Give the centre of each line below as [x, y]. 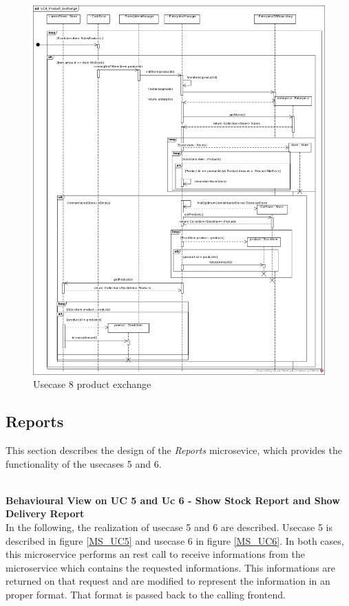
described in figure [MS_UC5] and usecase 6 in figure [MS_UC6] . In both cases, [175, 540]
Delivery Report [45, 513]
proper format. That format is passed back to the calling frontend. [146, 594]
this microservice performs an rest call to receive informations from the [156, 554]
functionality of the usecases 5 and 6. [84, 463]
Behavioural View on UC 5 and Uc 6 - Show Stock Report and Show [173, 500]
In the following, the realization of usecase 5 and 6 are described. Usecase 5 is [169, 527]
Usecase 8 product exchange [92, 384]
